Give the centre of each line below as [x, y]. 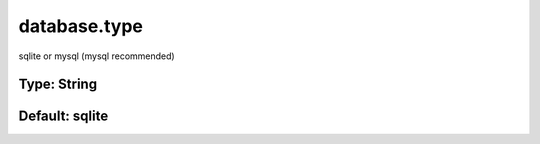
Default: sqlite [63, 116]
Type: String [58, 84]
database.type [81, 26]
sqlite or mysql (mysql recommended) [96, 56]
